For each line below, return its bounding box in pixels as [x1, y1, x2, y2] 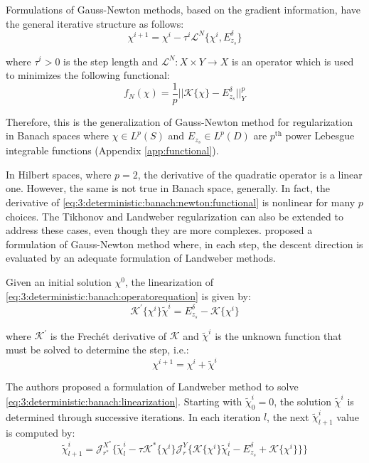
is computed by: [6, 425, 75, 440]
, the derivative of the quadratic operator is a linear [137, 166, 363, 181]
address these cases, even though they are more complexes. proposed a [6, 223, 313, 238]
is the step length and [63, 53, 159, 68]
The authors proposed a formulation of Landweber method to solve [6, 379, 299, 394]
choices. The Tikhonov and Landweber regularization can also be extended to [6, 208, 343, 223]
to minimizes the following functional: [6, 68, 170, 83]
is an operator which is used [231, 53, 354, 68]
